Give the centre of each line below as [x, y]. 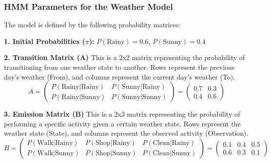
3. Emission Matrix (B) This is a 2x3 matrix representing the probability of [122, 114]
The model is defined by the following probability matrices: [92, 25]
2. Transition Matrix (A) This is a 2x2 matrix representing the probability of [125, 57]
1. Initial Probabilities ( [45, 41]
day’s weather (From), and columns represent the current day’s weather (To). [120, 76]
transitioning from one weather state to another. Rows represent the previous [119, 67]
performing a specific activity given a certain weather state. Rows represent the [122, 123]
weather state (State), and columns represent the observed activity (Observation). [126, 133]
